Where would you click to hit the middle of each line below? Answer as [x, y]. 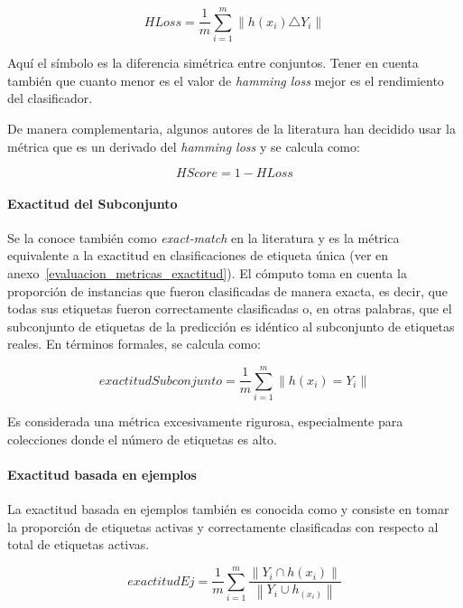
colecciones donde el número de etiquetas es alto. [142, 439]
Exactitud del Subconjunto [93, 203]
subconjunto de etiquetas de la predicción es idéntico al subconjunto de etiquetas [231, 326]
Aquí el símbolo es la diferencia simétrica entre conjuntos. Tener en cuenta [213, 63]
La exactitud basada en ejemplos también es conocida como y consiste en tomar [228, 509]
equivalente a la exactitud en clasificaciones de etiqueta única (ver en [198, 255]
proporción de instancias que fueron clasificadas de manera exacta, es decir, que [227, 290]
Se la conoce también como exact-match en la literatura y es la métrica [204, 237]
